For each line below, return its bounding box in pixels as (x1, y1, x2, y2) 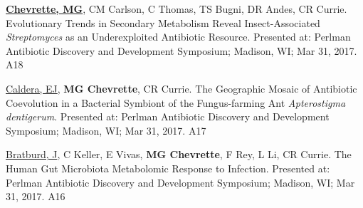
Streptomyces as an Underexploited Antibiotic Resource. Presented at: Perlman (6, 29, 351, 44)
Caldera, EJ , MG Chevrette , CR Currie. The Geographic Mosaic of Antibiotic (6, 80, 357, 95)
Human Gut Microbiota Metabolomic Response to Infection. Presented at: (6, 160, 330, 175)
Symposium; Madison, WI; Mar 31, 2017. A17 (6, 123, 206, 137)
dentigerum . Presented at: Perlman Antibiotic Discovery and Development (6, 109, 330, 124)
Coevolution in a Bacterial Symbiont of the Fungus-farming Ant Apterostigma (6, 95, 346, 110)
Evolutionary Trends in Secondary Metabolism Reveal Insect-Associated (6, 15, 320, 30)
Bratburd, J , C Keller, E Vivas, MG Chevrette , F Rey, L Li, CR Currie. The (6, 147, 352, 162)
